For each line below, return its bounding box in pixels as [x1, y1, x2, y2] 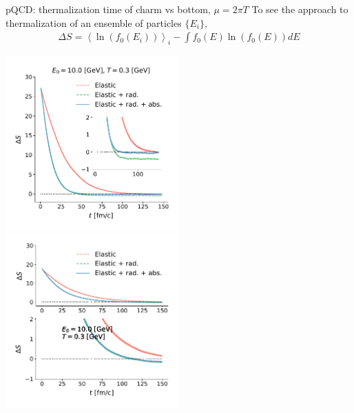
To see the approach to [251, 2, 348, 16]
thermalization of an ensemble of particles [6, 15, 182, 30]
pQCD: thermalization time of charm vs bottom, [6, 2, 211, 16]
